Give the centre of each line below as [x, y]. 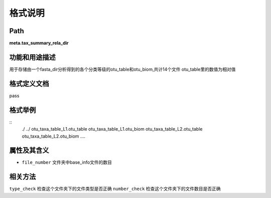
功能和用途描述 [32, 57]
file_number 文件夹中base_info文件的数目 [67, 162]
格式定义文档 [29, 84]
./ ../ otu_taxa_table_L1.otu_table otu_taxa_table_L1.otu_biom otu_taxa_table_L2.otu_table [112, 129]
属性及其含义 [29, 151]
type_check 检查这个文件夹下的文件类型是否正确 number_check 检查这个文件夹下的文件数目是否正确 [115, 189]
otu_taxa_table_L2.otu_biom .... [53, 136]
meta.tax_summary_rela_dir [39, 43]
